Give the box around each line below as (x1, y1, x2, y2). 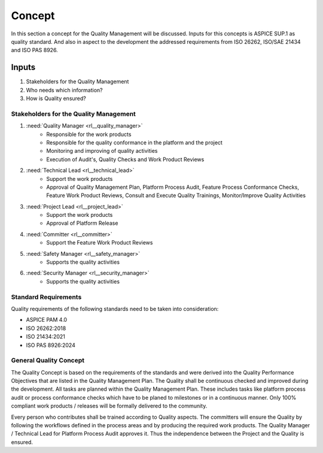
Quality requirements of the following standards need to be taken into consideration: (11, 305, 219, 312)
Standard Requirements (11, 292, 82, 301)
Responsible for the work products (46, 131, 132, 138)
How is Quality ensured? (26, 95, 86, 102)
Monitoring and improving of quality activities (46, 147, 158, 155)
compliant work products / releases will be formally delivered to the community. (11, 402, 208, 410)
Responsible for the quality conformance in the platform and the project (46, 138, 223, 146)
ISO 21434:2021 (26, 333, 65, 340)
